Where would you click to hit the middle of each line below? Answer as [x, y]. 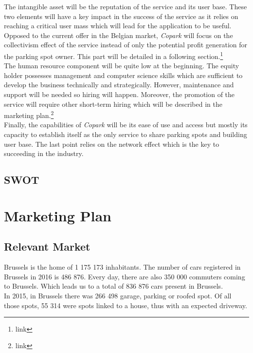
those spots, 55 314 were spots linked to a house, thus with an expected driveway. [126, 305]
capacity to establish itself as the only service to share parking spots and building [126, 134]
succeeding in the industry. [44, 153]
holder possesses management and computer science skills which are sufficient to [123, 75]
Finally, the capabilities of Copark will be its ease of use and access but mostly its [126, 125]
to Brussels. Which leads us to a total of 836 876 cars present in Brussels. [114, 286]
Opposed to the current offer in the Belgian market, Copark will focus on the [118, 35]
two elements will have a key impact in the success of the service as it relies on [121, 16]
